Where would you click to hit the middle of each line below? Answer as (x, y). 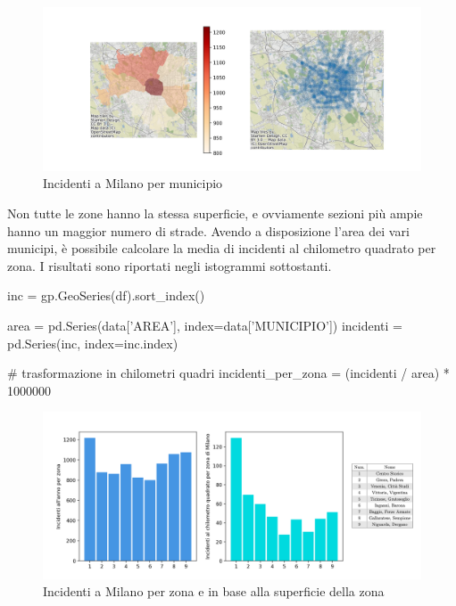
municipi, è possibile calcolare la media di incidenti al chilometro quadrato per (222, 248)
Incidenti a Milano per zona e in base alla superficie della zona (214, 591)
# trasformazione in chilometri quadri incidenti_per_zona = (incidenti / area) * (228, 373)
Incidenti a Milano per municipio (133, 183)
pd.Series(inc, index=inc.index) (93, 343)
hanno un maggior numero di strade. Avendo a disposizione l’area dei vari (208, 230)
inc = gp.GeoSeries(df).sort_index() (106, 295)
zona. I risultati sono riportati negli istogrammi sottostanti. (170, 265)
